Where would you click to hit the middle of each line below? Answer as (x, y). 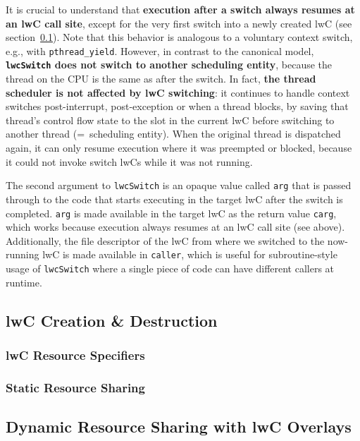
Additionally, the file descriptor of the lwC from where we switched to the (165, 240)
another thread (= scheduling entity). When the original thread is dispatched (173, 134)
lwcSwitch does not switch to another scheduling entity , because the (169, 65)
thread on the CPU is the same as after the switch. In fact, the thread (161, 79)
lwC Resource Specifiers (75, 355)
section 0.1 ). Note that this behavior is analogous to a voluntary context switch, (179, 37)
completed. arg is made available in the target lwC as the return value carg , (171, 213)
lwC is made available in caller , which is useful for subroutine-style (190, 254)
